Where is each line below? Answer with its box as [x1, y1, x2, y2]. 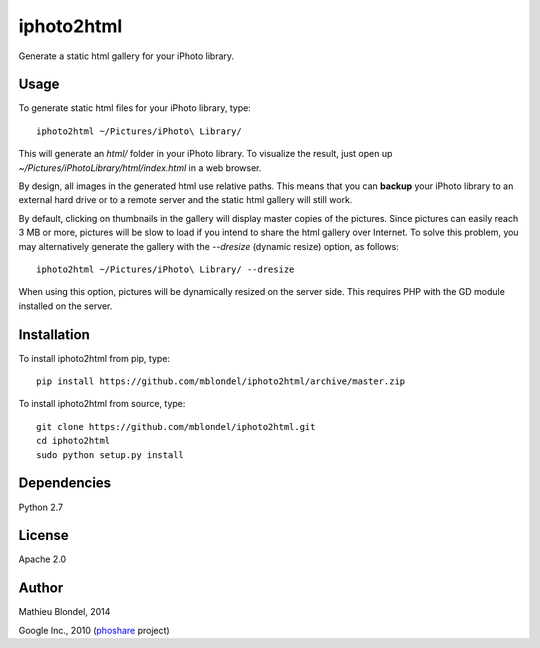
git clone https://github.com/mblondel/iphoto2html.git [36, 421, 316, 432]
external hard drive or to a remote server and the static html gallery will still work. [18, 194, 353, 206]
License [18, 527, 69, 544]
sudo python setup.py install [36, 449, 185, 460]
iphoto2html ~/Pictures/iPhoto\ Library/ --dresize [36, 263, 295, 275]
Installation [18, 326, 90, 343]
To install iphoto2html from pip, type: [18, 352, 170, 364]
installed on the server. [18, 300, 113, 312]
